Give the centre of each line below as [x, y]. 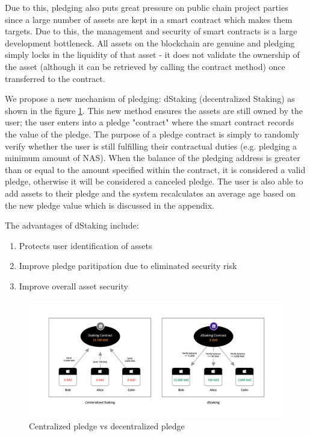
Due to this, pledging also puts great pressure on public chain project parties [147, 7]
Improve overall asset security [73, 286]
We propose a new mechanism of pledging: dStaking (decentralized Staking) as [150, 99]
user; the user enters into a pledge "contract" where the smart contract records [150, 122]
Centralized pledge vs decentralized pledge [107, 425]
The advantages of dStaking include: [72, 225]
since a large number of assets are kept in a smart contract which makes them [149, 19]
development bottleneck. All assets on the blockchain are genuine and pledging [150, 43]
